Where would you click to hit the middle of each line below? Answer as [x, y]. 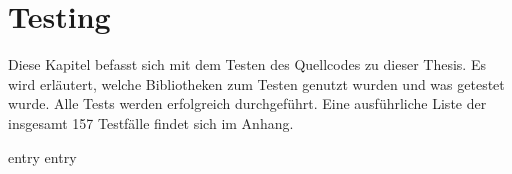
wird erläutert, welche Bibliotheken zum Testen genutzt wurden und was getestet [256, 83]
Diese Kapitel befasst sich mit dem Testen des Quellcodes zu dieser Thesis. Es [247, 64]
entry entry [42, 156]
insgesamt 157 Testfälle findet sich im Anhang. [151, 122]
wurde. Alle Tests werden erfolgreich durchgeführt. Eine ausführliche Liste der [247, 103]
